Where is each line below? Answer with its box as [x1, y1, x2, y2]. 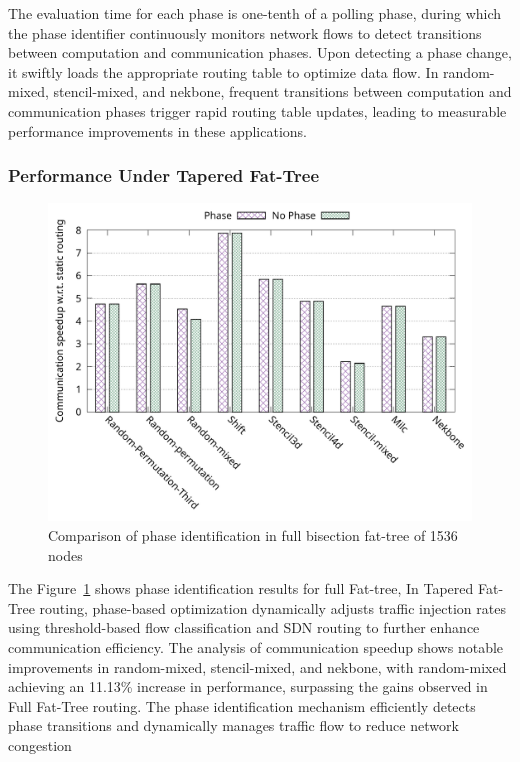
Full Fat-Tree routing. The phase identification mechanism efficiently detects [8, 695, 476, 716]
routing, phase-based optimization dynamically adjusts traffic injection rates [39, 597, 506, 618]
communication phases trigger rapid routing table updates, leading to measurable [8, 100, 507, 121]
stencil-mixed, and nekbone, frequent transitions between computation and [53, 81, 512, 102]
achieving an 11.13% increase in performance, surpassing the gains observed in [8, 676, 488, 697]
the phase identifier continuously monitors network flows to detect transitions [8, 22, 482, 43]
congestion [8, 734, 72, 755]
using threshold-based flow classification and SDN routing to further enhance [8, 617, 480, 638]
